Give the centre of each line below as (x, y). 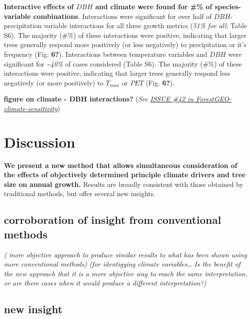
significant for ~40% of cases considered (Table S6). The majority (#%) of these (123, 63)
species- (228, 6)
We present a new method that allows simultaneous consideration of (121, 165)
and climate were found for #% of (154, 6)
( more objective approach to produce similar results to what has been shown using (125, 254)
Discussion (40, 142)
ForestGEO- (214, 99)
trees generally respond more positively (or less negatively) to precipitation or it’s (125, 44)
